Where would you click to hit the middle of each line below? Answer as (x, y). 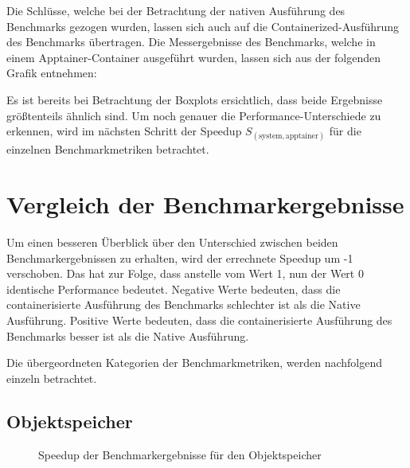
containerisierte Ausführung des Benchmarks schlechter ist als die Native (184, 304)
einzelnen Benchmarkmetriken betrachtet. (108, 149)
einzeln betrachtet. (52, 378)
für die (345, 131)
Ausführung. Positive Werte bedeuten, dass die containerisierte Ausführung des (199, 320)
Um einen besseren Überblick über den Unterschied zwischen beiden (172, 242)
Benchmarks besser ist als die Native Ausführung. (128, 335)
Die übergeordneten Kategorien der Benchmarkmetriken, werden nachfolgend (195, 363)
